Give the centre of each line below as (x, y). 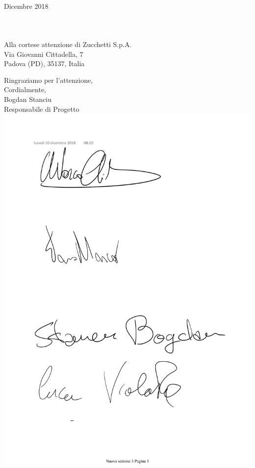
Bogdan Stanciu (28, 99)
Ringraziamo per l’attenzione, (49, 80)
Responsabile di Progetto (42, 109)
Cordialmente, (25, 89)
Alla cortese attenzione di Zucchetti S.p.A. (68, 44)
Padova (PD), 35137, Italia (44, 63)
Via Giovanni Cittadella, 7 (44, 54)
